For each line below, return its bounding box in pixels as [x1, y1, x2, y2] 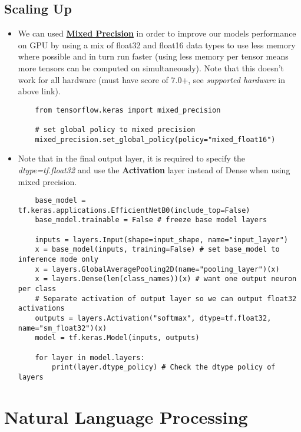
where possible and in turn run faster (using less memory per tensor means [18, 50, 289, 62]
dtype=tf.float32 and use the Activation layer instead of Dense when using [18, 163, 290, 176]
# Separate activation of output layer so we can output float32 [35, 294, 297, 303]
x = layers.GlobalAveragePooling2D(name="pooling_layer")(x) [35, 265, 280, 273]
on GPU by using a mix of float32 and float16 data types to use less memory [18, 38, 296, 51]
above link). [18, 85, 61, 97]
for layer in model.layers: [35, 353, 145, 362]
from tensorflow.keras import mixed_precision [35, 105, 221, 114]
